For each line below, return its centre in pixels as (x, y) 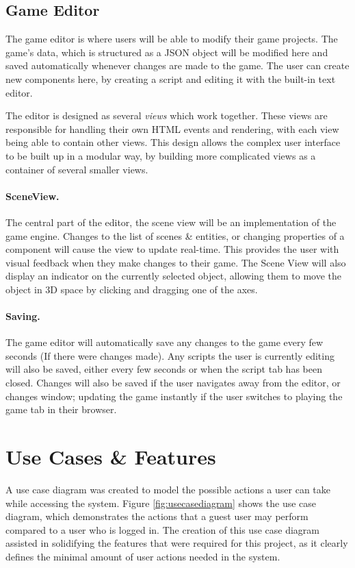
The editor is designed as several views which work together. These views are (167, 115)
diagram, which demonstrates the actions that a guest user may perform (157, 516)
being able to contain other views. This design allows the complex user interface (173, 142)
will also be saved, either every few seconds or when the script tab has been (164, 369)
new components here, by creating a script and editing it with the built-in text (171, 78)
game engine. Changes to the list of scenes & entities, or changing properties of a (175, 235)
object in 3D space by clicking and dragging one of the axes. (132, 289)
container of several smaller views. (77, 169)
